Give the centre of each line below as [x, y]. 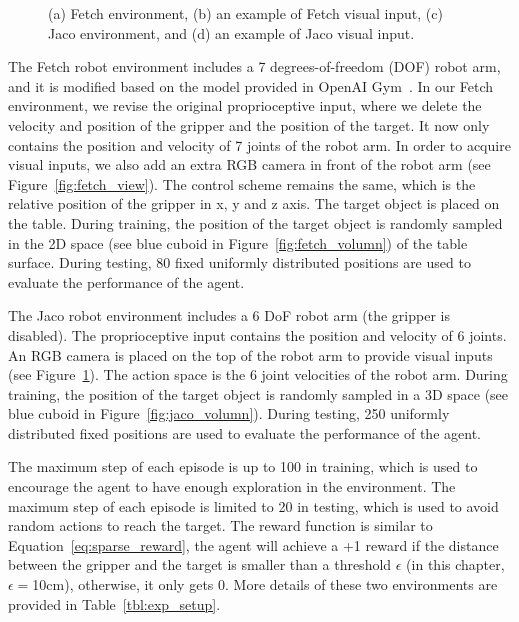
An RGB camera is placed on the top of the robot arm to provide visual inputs [250, 354]
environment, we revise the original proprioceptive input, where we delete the [245, 105]
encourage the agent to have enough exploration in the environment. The [232, 486]
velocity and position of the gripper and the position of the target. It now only [249, 124]
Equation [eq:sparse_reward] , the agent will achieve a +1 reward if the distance [253, 544]
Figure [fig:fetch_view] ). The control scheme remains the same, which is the [242, 183]
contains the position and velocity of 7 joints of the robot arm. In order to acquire [259, 144]
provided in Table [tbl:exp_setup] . [114, 603]
